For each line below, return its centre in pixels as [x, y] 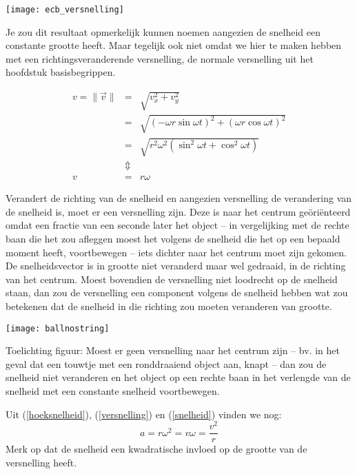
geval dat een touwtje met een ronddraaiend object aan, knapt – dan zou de [166, 363]
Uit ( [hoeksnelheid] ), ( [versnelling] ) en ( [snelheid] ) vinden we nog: [144, 414]
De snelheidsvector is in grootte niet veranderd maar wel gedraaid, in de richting [176, 266]
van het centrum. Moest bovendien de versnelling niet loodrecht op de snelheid [172, 279]
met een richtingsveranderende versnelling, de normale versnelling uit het [160, 58]
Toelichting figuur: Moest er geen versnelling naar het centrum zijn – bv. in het [173, 350]
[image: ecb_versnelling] [65, 10]
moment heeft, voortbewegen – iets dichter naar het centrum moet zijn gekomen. [176, 252]
